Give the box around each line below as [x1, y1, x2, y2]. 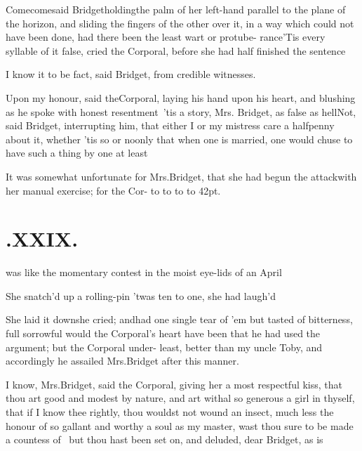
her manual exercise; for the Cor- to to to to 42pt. [6, 183, 221, 197]
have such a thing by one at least [6, 145, 148, 160]
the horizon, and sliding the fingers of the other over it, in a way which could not [6, 15, 354, 30]
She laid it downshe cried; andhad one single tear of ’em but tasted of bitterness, [6, 312, 353, 327]
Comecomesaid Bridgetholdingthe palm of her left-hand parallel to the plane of [6, 2, 346, 16]
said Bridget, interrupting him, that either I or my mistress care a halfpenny [6, 118, 335, 133]
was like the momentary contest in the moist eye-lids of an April [6, 265, 282, 280]
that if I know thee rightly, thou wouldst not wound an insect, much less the [6, 405, 334, 419]
